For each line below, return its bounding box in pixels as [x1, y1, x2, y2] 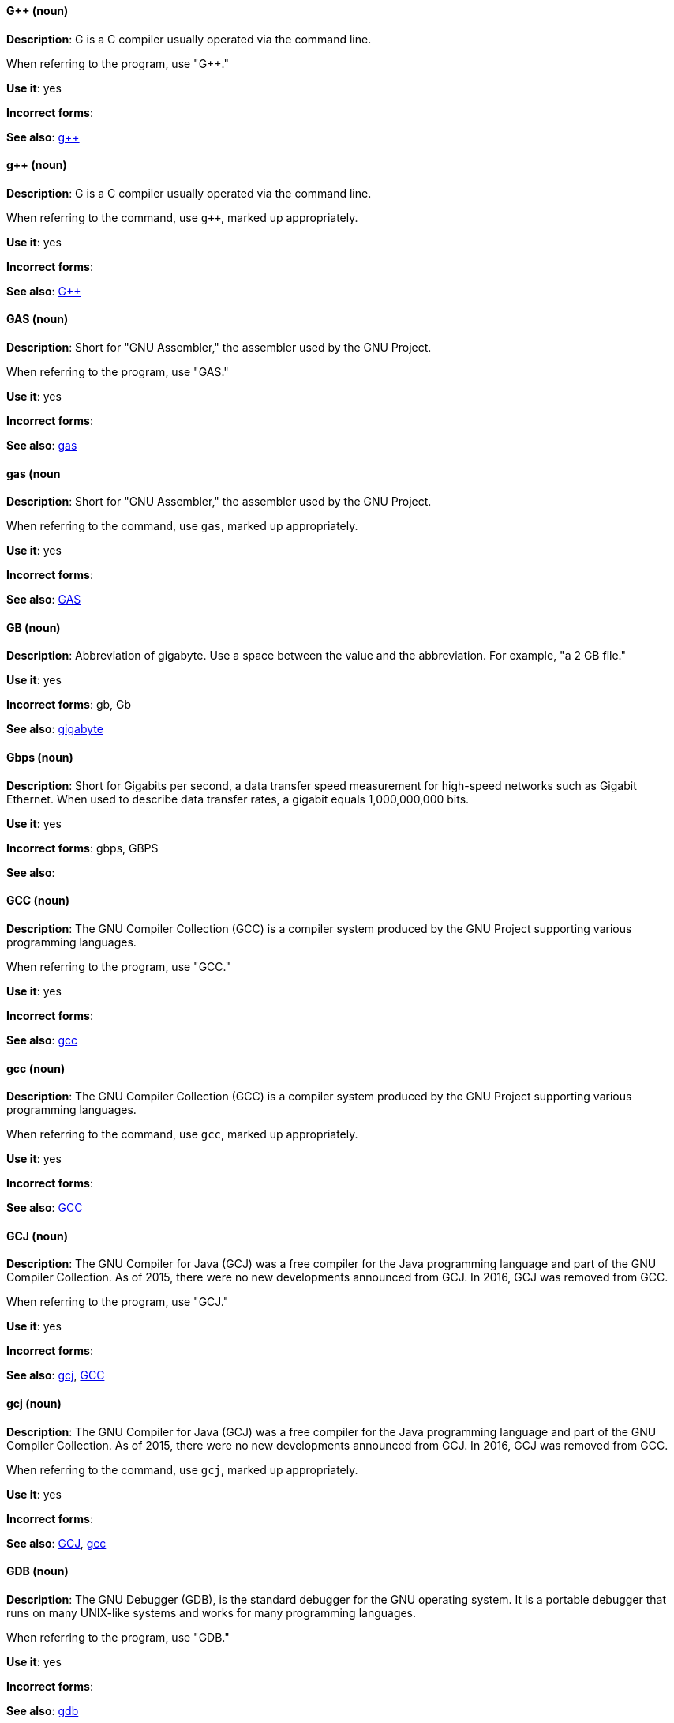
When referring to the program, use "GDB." [6, 1630, 230, 1644]
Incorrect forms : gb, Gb [6, 698, 132, 712]
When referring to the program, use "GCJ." [6, 1295, 229, 1309]
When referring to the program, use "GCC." [6, 959, 230, 973]
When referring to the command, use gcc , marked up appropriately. [6, 1127, 358, 1142]
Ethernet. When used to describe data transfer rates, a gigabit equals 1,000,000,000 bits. [6, 792, 470, 806]
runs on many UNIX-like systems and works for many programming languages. [6, 1605, 417, 1620]
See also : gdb [6, 1703, 79, 1717]
